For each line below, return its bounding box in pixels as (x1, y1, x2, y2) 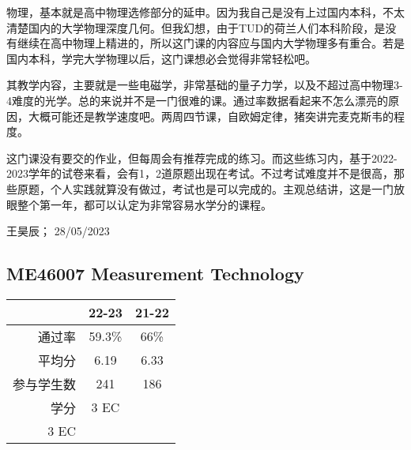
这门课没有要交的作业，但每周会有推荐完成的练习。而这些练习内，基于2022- (6, 149, 398, 166)
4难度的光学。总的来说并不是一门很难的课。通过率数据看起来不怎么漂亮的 (6, 92, 388, 108)
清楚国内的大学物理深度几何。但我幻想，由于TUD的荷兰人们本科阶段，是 (6, 19, 386, 36)
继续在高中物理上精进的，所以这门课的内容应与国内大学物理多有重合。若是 (17, 35, 405, 51)
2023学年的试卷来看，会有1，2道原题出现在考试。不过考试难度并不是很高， (6, 165, 394, 182)
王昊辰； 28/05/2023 (6, 223, 110, 239)
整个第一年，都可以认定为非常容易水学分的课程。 (17, 196, 272, 212)
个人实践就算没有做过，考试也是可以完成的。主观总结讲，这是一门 (50, 180, 394, 197)
